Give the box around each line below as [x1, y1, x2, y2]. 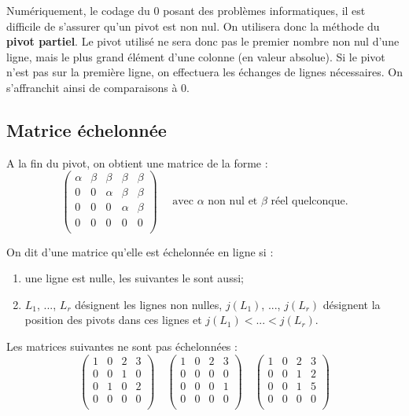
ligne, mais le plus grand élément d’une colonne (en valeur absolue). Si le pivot [6, 48, 385, 64]
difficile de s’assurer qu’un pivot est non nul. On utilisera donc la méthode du [6, 17, 380, 34]
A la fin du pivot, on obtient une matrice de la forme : [6, 154, 268, 171]
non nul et [208, 196, 258, 208]
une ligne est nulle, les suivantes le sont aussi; [24, 270, 244, 286]
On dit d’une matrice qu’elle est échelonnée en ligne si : [6, 243, 274, 260]
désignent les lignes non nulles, [75, 296, 223, 312]
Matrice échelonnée [6, 117, 167, 142]
